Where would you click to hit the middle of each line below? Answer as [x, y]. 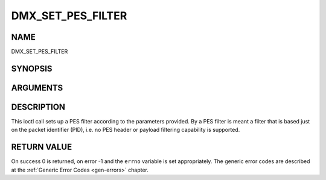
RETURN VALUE [42, 147]
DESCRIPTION [38, 107]
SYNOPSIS [32, 68]
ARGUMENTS [37, 88]
